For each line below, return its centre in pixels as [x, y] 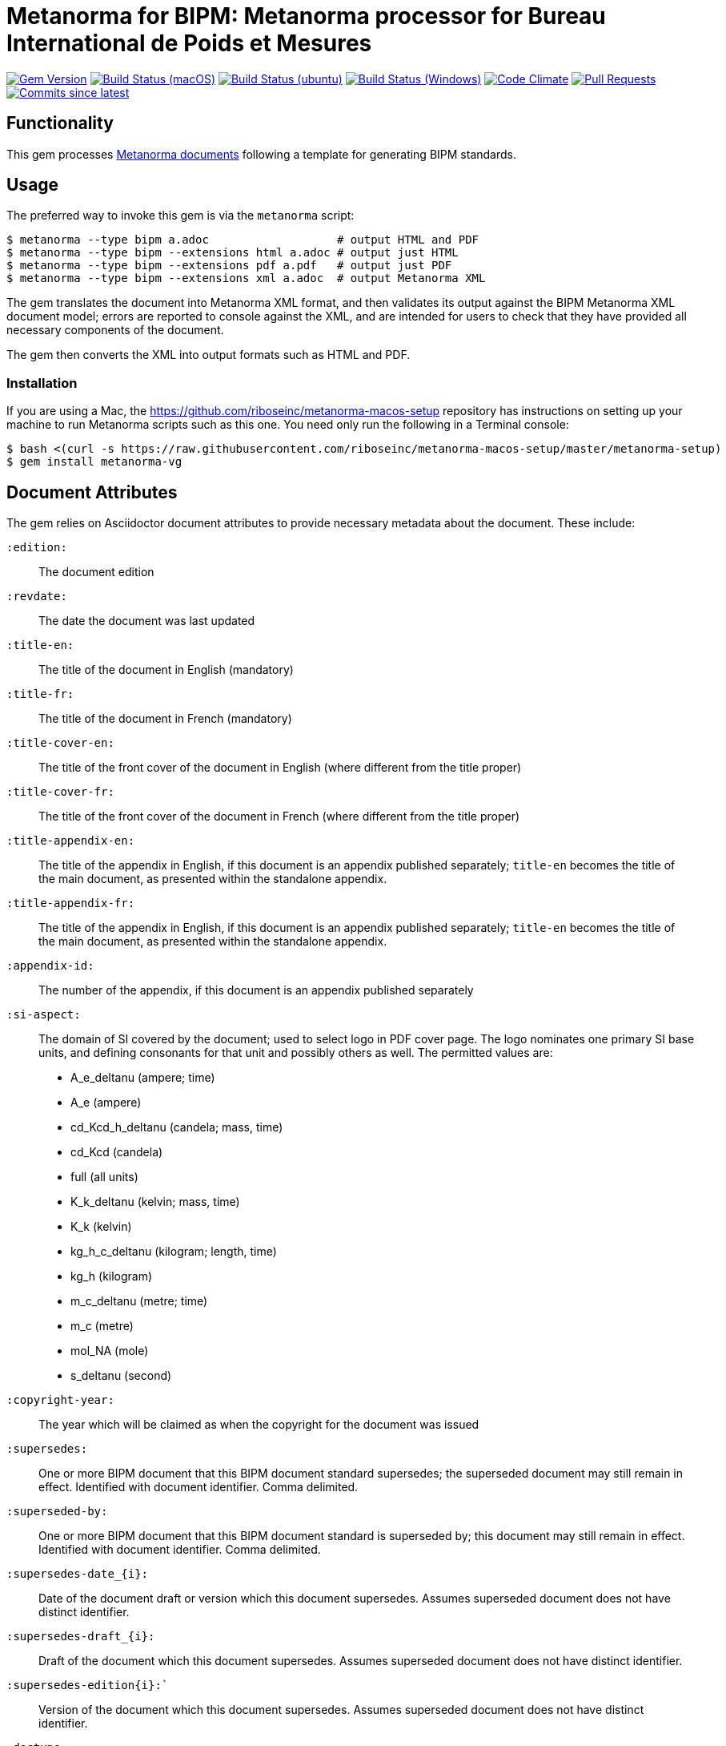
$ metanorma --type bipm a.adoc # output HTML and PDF [243, 240]
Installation [42, 383]
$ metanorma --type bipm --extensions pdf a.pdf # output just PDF [229, 266]
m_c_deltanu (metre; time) [139, 1301]
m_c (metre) [102, 1326]
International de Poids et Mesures [189, 43]
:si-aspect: [44, 1015]
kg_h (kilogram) [112, 1276]
